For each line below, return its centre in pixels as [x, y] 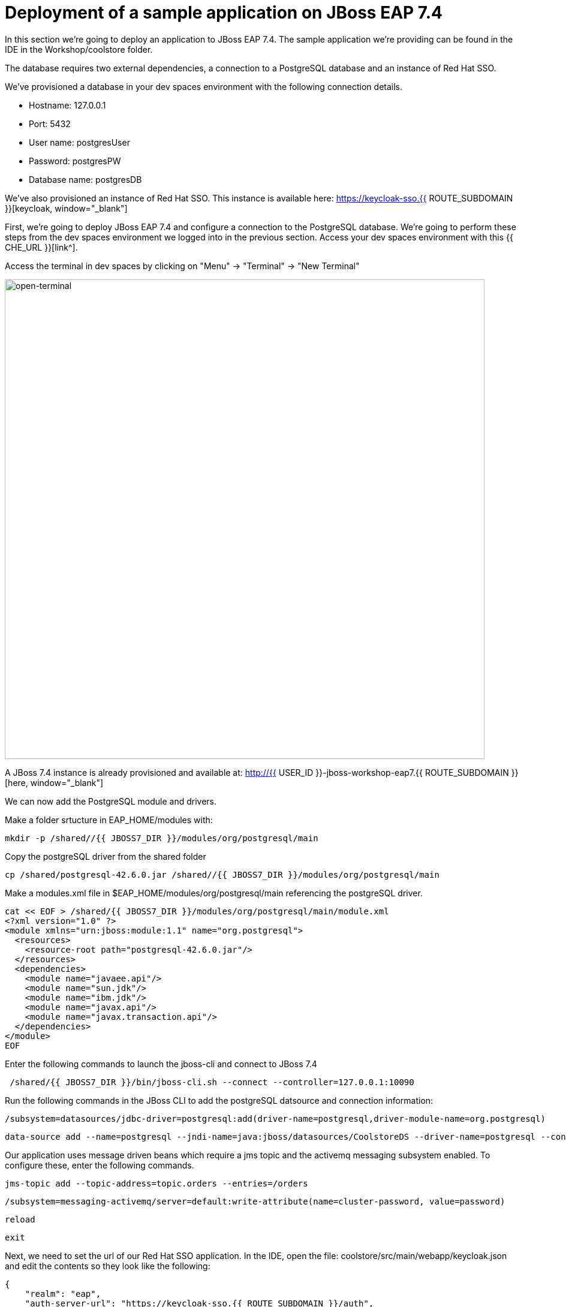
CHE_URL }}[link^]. [41, 247]
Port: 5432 [50, 124]
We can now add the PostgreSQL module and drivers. [111, 801]
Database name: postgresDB [85, 179]
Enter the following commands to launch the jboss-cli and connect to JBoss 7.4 [161, 1064]
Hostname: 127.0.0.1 [67, 105]
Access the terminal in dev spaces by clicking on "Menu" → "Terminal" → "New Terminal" [182, 266]
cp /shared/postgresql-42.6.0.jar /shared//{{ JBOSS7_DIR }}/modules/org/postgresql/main [222, 874]
